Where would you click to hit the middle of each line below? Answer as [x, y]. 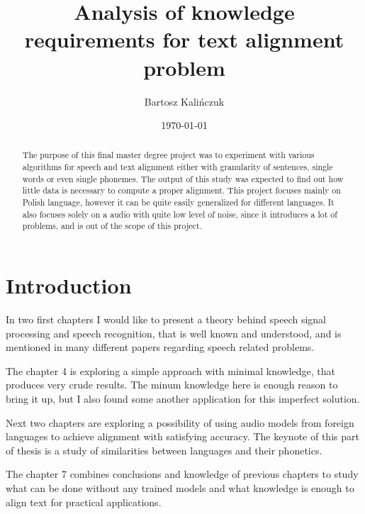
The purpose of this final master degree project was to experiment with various [168, 155]
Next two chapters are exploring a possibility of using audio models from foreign [180, 422]
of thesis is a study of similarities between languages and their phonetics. [164, 450]
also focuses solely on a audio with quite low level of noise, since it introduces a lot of [180, 214]
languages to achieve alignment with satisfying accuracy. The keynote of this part [182, 436]
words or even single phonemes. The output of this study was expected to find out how [183, 178]
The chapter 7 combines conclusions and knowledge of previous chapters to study [182, 474]
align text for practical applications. [84, 502]
